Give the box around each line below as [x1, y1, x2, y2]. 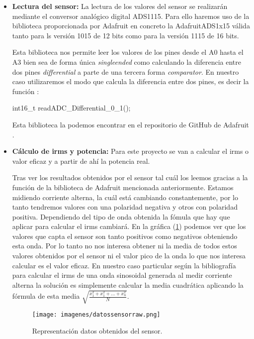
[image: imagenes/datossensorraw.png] [32, 311, 161, 318]
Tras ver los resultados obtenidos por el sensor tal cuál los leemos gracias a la [12, 172, 248, 183]
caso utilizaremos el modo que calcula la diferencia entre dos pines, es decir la [12, 76, 249, 87]
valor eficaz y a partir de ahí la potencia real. [12, 155, 150, 166]
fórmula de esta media [12, 291, 80, 301]
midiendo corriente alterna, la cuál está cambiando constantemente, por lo [12, 192, 238, 202]
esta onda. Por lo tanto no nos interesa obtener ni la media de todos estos [12, 240, 237, 251]
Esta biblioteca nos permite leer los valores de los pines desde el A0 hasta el [12, 47, 244, 57]
